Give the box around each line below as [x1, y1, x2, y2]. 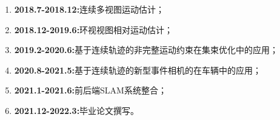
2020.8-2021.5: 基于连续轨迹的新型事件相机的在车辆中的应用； [14, 63, 262, 76]
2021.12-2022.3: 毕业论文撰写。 [14, 104, 139, 116]
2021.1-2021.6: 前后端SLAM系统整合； [14, 84, 167, 96]
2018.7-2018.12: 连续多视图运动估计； [14, 3, 165, 15]
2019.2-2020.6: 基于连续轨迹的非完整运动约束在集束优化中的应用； [14, 43, 279, 56]
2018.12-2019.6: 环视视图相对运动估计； [14, 23, 173, 36]
